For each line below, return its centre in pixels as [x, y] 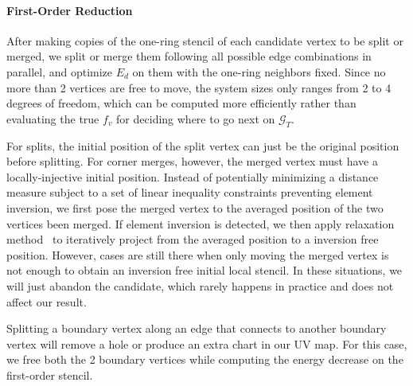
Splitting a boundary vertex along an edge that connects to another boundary [197, 328]
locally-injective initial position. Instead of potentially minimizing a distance [193, 176]
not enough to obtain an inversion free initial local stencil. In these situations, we [205, 270]
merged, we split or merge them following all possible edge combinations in [189, 56]
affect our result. [47, 301]
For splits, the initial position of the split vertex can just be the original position [203, 145]
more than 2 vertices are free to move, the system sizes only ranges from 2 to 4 [199, 87]
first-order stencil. [50, 374]
